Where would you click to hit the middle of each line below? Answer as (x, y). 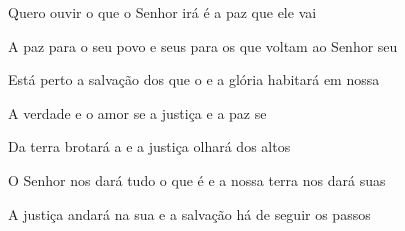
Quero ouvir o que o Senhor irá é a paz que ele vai (162, 12)
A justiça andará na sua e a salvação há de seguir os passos (189, 213)
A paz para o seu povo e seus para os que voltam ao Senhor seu (203, 45)
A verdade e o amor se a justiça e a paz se (137, 112)
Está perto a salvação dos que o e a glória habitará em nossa (194, 79)
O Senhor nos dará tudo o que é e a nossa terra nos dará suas (197, 179)
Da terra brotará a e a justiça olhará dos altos (149, 146)
